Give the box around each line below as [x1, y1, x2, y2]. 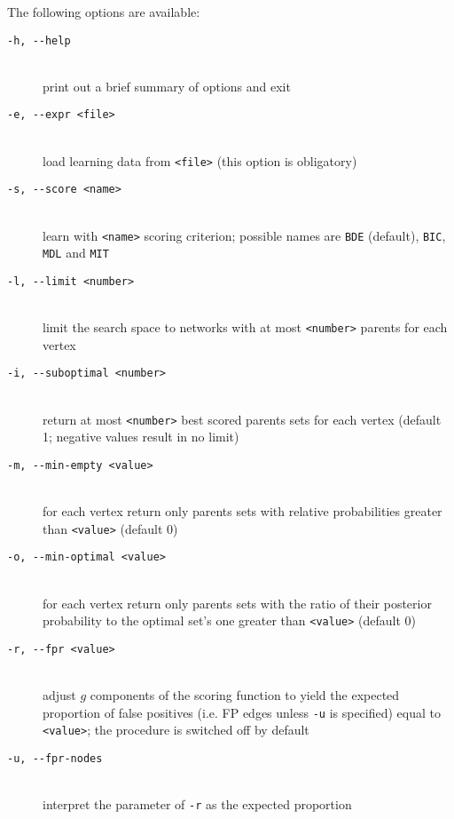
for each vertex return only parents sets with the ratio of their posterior [43, 593, 432, 612]
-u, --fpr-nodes [7, 752, 103, 766]
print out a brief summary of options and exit [43, 76, 291, 95]
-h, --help [7, 34, 71, 47]
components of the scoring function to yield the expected [90, 686, 400, 704]
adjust [43, 686, 76, 704]
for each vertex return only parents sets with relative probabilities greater [43, 502, 442, 521]
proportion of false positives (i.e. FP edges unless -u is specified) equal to [43, 703, 442, 721]
